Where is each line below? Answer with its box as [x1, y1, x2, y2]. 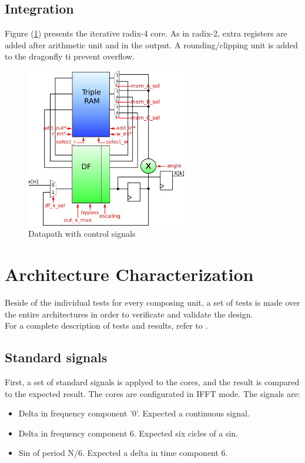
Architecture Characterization [5, 262, 254, 286]
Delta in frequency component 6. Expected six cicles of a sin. [18, 426, 238, 439]
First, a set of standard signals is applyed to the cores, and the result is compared [5, 376, 300, 388]
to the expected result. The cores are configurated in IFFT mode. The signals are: [5, 387, 300, 399]
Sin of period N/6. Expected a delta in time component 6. [18, 447, 228, 459]
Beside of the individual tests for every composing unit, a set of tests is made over [5, 296, 300, 309]
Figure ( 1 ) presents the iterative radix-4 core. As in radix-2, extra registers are [5, 27, 287, 39]
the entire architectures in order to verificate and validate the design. [5, 307, 253, 320]
